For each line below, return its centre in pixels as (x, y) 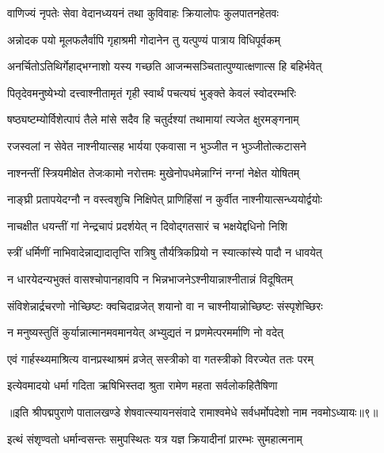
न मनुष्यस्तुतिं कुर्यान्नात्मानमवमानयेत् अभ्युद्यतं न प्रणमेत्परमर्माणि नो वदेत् (145, 332)
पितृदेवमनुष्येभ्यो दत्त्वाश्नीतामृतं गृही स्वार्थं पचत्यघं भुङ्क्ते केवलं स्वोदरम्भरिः (152, 92)
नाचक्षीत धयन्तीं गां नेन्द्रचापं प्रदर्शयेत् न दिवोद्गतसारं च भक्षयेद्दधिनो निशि (147, 225)
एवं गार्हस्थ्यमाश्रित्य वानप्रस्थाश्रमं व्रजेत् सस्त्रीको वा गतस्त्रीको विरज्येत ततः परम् (160, 358)
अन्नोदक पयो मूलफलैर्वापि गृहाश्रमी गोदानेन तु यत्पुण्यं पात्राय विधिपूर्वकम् (144, 39)
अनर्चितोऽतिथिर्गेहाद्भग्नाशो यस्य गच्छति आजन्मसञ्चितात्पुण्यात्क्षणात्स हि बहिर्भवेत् (165, 66)
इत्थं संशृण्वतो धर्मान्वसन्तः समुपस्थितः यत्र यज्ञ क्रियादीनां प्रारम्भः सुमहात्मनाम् (155, 438)
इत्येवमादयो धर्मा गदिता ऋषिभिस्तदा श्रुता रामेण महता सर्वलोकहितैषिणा (143, 385)
